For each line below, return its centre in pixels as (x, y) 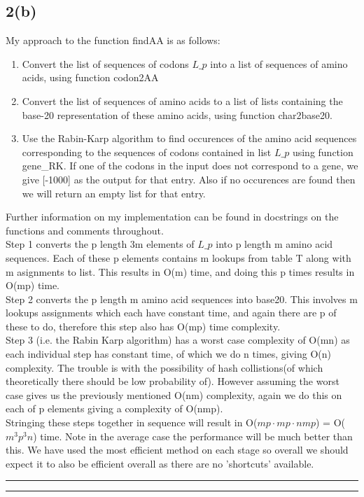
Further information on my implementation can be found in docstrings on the (172, 217)
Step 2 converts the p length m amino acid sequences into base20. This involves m (182, 299)
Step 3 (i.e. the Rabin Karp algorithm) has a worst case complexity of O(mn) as (178, 340)
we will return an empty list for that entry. (114, 193)
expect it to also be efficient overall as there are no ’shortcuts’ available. (160, 463)
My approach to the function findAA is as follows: (113, 40)
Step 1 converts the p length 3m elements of (100, 244)
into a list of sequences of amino (279, 63)
